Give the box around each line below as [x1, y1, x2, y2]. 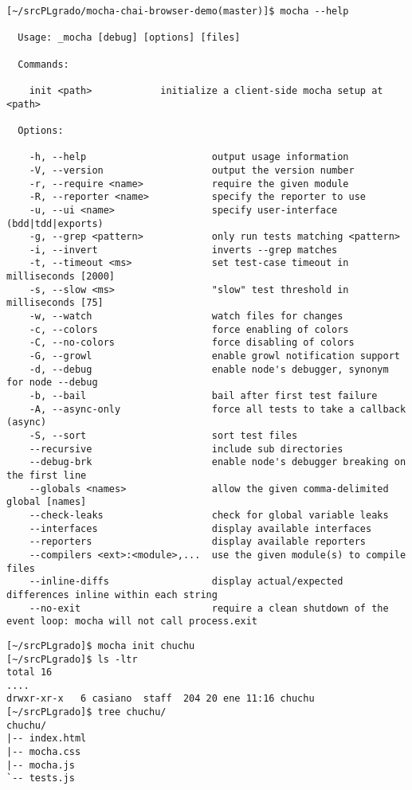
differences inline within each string [6, 589, 218, 600]
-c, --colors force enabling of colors [29, 323, 349, 335]
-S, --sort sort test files [29, 430, 298, 441]
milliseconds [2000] [6, 271, 116, 283]
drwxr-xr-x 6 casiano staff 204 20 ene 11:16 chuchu [6, 693, 315, 705]
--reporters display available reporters [29, 536, 367, 548]
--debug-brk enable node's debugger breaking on [29, 456, 406, 468]
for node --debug [6, 377, 98, 389]
